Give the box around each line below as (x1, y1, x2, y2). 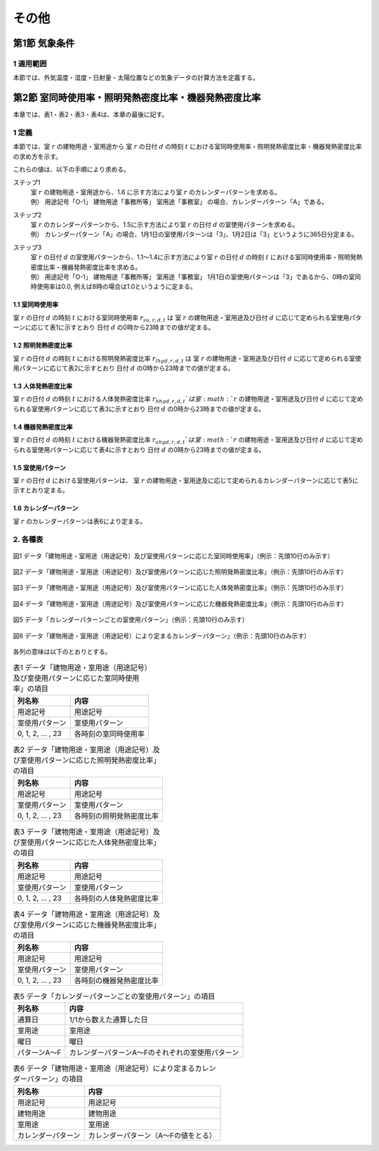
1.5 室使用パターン (13, 463, 66, 472)
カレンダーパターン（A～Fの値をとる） (88, 1131, 217, 1140)
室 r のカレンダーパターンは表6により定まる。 (13, 517, 147, 525)
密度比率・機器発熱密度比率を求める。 (30, 263, 142, 271)
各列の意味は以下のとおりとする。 (13, 647, 112, 656)
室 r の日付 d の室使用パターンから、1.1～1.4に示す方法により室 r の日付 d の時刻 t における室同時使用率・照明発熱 (30, 253, 363, 261)
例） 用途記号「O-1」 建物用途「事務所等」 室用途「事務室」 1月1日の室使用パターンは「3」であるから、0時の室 (30, 272, 355, 281)
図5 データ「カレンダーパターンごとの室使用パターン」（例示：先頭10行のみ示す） (13, 615, 249, 624)
